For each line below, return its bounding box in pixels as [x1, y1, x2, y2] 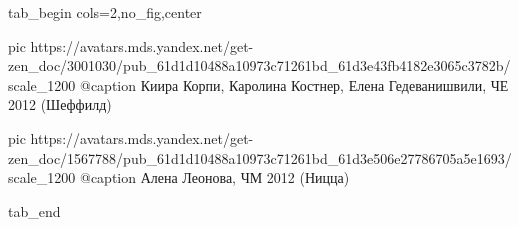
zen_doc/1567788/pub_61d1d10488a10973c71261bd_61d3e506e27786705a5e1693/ [8, 147, 512, 168]
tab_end [8, 200, 61, 221]
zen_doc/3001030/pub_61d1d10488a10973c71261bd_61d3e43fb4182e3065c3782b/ [8, 55, 511, 76]
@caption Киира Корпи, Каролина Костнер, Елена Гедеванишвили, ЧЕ [80, 74, 509, 95]
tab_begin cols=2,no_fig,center [8, 2, 202, 22]
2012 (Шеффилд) [8, 94, 112, 115]
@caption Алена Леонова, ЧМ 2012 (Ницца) [80, 167, 350, 188]
